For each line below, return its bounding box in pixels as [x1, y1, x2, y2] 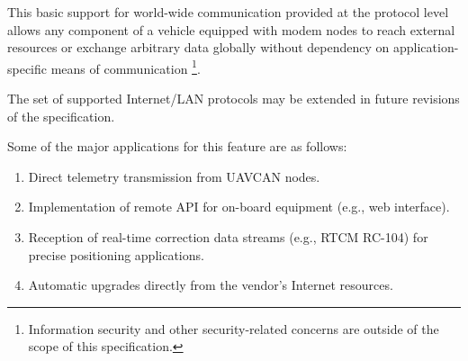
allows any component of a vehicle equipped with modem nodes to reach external [7, 20, 455, 39]
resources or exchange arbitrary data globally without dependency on [7, 38, 390, 57]
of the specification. [7, 106, 115, 125]
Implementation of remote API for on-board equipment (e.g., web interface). [28, 197, 450, 216]
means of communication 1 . [50, 56, 201, 77]
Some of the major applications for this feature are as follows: [7, 137, 347, 156]
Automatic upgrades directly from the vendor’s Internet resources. [28, 275, 393, 294]
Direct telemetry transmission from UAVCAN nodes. [28, 167, 320, 185]
